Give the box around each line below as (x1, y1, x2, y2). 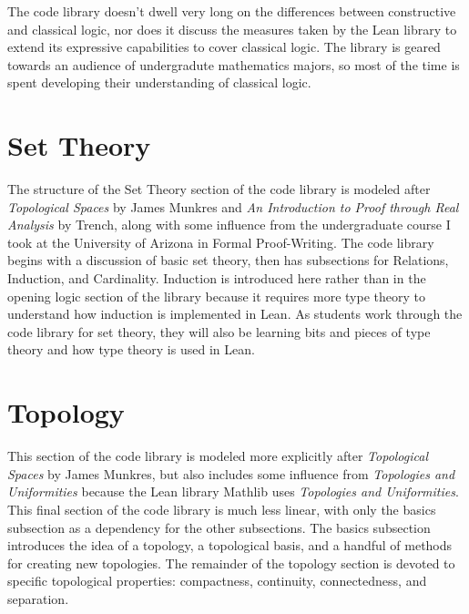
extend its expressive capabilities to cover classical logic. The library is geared (7, 37, 441, 56)
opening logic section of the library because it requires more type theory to (7, 286, 425, 305)
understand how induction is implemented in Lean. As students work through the (7, 304, 463, 323)
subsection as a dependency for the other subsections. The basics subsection (7, 517, 431, 537)
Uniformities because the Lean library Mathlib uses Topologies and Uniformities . (7, 482, 459, 501)
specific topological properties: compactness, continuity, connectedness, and (7, 571, 427, 590)
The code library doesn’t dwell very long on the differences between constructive (7, 2, 456, 20)
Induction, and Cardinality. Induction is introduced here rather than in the (7, 269, 426, 288)
